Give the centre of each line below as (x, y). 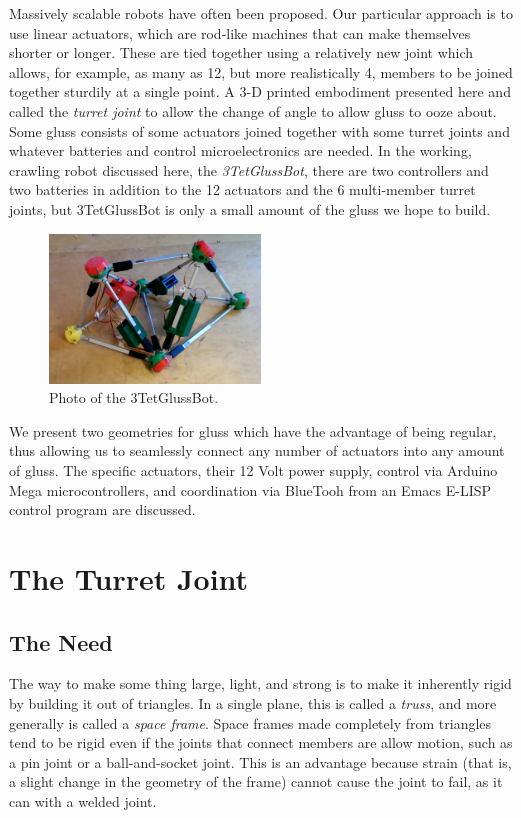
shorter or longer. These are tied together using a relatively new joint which (241, 52)
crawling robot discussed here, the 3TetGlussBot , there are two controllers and (249, 169)
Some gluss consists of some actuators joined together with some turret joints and (259, 130)
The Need (61, 641)
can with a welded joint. (83, 800)
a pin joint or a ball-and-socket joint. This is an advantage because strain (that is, (260, 761)
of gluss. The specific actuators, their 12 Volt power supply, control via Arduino (253, 470)
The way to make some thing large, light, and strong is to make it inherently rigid (260, 683)
